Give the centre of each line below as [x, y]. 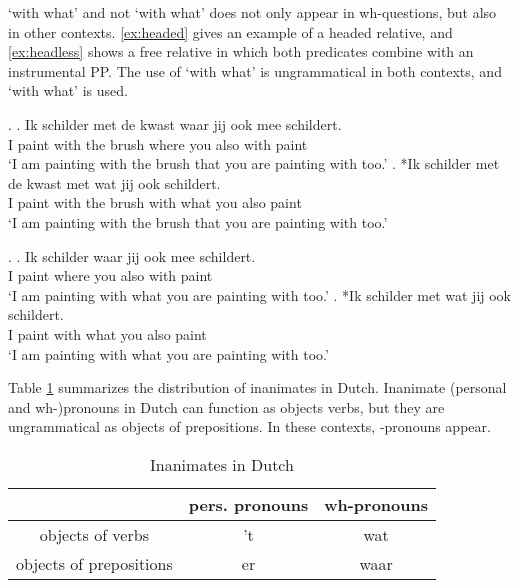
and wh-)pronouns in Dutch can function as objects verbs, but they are [226, 406]
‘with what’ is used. [68, 90]
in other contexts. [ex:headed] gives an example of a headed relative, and [230, 31]
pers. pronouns [248, 504]
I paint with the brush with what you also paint [155, 202]
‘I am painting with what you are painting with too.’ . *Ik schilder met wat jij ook [260, 294]
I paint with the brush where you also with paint [158, 143]
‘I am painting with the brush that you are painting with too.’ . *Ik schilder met [254, 163]
